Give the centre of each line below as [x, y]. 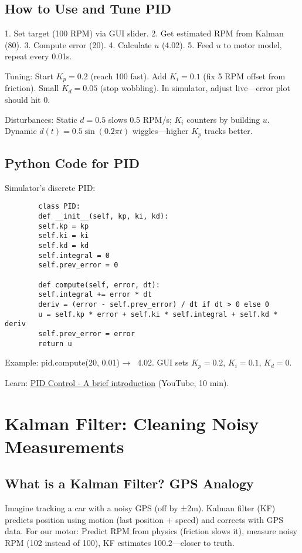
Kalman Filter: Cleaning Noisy [132, 423]
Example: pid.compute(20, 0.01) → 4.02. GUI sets [97, 362]
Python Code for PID [72, 163]
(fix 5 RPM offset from [244, 76]
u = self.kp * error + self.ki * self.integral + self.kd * [158, 314]
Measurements [65, 446]
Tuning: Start [29, 76]
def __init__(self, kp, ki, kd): [104, 217]
